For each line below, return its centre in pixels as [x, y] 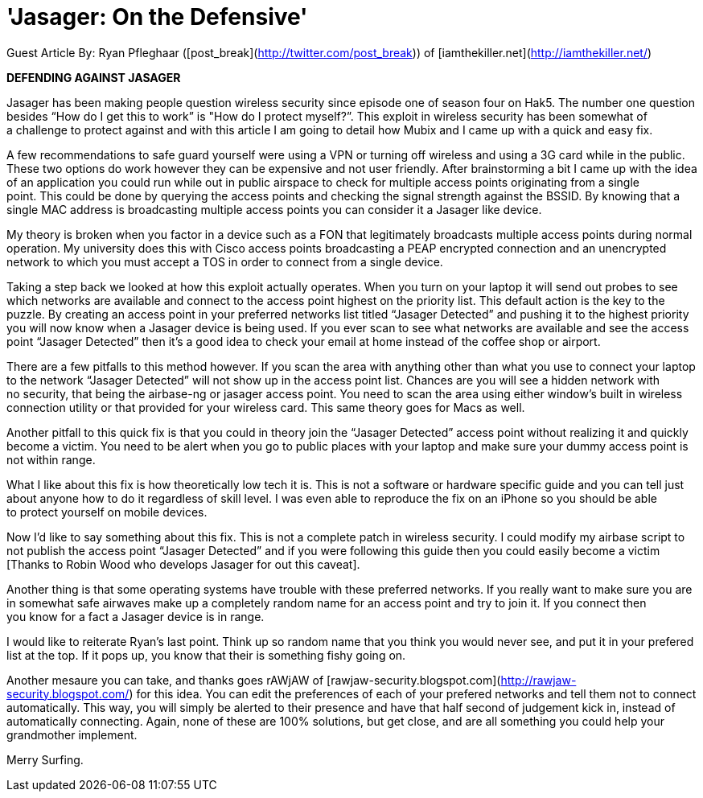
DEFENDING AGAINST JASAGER [94, 77]
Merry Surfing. [45, 759]
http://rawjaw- [539, 680]
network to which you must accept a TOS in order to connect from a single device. [225, 261]
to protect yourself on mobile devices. [107, 512]
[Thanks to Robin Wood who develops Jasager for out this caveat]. [183, 564]
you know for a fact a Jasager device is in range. [136, 616]
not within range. [51, 459]
